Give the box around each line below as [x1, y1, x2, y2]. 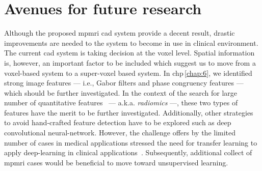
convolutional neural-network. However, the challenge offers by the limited [4, 127, 236, 138]
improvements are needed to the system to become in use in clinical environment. [4, 37, 258, 48]
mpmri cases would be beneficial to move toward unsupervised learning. [4, 157, 228, 167]
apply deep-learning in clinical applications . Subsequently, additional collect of [4, 147, 252, 158]
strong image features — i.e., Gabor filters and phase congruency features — [4, 77, 244, 88]
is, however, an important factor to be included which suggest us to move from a [4, 57, 256, 68]
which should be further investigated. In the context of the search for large [4, 87, 237, 98]
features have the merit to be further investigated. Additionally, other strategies [4, 107, 253, 118]
